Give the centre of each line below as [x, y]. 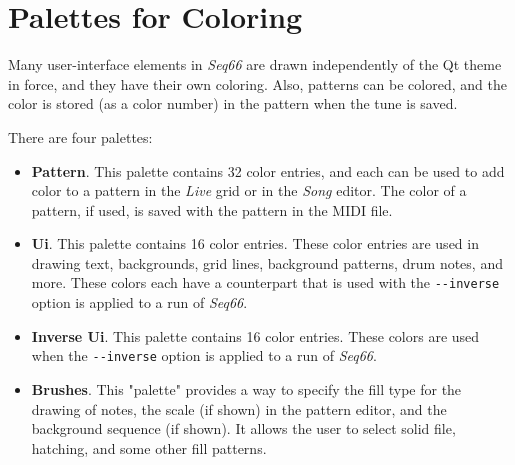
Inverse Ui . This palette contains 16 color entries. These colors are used [255, 335]
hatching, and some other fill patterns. [149, 447]
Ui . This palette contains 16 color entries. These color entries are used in [255, 243]
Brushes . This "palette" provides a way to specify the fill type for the [246, 388]
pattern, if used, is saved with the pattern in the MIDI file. [212, 209]
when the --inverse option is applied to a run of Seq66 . [204, 355]
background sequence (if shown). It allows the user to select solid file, [243, 428]
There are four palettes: [80, 136]
